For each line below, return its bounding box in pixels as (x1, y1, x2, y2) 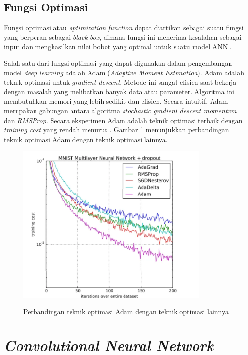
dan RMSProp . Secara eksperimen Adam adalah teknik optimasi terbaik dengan (4, 115, 243, 125)
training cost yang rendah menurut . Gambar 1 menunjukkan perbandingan (4, 124, 229, 135)
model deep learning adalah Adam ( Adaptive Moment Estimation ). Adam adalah (4, 67, 244, 77)
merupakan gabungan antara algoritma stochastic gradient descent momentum (4, 105, 237, 115)
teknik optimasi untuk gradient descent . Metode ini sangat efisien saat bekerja (4, 77, 237, 87)
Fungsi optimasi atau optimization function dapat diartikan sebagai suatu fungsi (4, 22, 244, 33)
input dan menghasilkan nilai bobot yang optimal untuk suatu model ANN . (4, 41, 232, 52)
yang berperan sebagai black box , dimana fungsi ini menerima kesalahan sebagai (4, 32, 242, 42)
